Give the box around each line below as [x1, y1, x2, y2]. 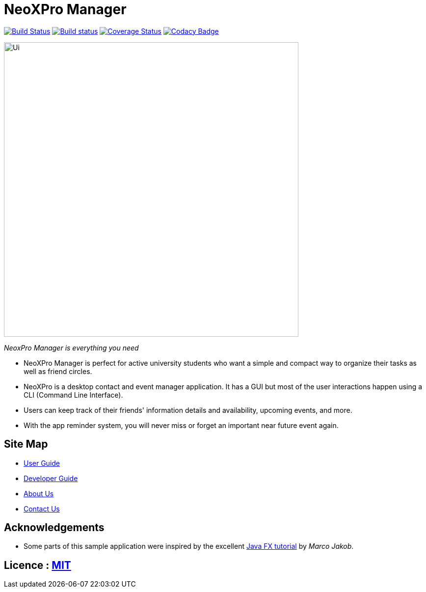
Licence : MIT [4, 559, 71, 571]
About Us [24, 489, 54, 498]
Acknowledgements [4, 521, 105, 534]
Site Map [4, 438, 48, 451]
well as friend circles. [24, 367, 92, 376]
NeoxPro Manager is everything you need [4, 343, 139, 352]
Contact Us [24, 504, 60, 513]
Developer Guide [24, 474, 78, 483]
